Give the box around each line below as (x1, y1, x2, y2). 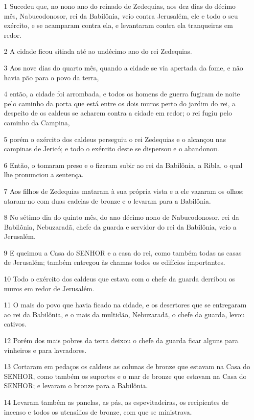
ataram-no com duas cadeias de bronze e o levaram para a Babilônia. (4, 195, 211, 206)
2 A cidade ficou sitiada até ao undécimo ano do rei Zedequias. (4, 46, 192, 56)
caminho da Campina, (4, 117, 70, 127)
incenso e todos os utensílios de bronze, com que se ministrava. (4, 406, 192, 417)
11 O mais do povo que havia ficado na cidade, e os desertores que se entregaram (4, 300, 247, 310)
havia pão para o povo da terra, (4, 72, 99, 82)
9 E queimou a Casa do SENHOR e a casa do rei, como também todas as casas (4, 247, 242, 257)
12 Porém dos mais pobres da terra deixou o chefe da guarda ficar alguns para (4, 335, 238, 346)
